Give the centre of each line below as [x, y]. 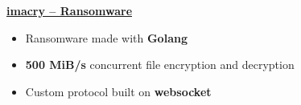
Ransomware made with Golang [106, 37]
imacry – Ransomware [70, 10]
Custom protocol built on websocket [118, 91]
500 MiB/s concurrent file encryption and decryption [160, 65]
